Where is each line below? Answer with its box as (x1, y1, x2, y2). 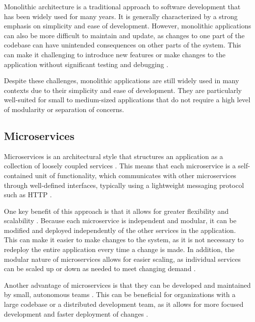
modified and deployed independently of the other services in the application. (4, 225, 236, 235)
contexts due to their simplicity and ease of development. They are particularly (4, 85, 242, 95)
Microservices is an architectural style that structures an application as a (4, 151, 223, 161)
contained (4, 170, 33, 180)
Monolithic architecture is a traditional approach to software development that (4, 1, 241, 11)
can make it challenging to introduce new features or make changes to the (4, 49, 226, 59)
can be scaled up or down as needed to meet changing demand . (4, 263, 196, 274)
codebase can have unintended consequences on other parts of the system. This (4, 40, 241, 50)
